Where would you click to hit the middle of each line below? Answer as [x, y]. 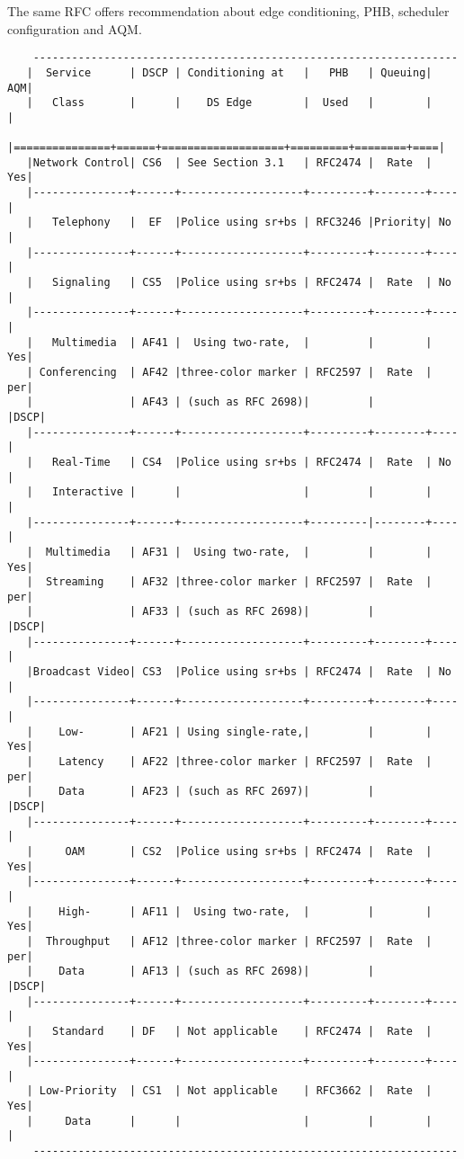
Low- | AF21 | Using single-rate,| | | [245, 731]
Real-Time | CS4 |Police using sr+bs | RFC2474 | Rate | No [252, 462]
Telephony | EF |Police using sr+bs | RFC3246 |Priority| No [252, 223]
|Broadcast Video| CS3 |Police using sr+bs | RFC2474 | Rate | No [239, 672]
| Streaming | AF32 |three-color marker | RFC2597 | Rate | [229, 582]
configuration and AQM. [75, 28]
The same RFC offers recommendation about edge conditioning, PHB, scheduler [228, 11]
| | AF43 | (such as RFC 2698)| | [201, 402]
